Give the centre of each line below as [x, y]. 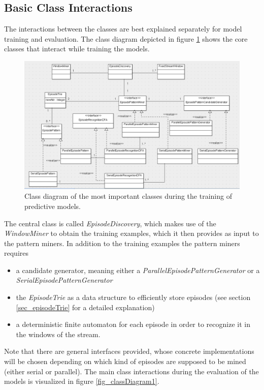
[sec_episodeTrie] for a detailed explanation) [85, 307]
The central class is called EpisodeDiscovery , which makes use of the [110, 223]
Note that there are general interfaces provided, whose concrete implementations [129, 351]
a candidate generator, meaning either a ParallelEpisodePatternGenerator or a [138, 270]
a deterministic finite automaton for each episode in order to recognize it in [133, 324]
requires [16, 253]
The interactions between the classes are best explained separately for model [123, 29]
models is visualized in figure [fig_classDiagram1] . [82, 381]
